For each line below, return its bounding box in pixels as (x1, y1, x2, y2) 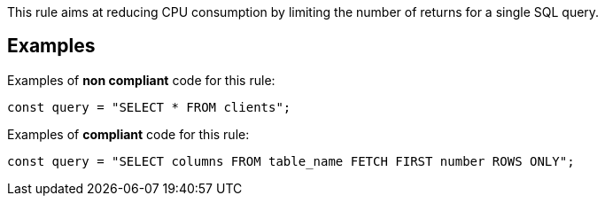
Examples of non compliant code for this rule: (7, 72, 275, 88)
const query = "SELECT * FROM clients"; (7, 99, 291, 114)
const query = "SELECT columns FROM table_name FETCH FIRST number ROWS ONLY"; (7, 153, 575, 168)
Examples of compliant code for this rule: (7, 126, 250, 142)
